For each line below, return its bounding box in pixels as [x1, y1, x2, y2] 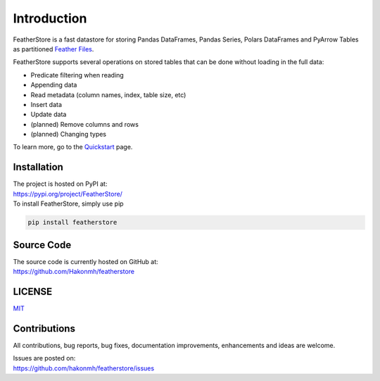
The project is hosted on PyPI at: [13, 180, 108, 188]
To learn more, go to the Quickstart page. [13, 143, 133, 151]
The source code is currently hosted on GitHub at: [13, 257, 158, 266]
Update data [30, 110, 67, 119]
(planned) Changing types [30, 130, 107, 139]
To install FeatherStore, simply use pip [13, 199, 124, 208]
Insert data [30, 100, 63, 108]
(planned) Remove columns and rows [30, 120, 139, 128]
